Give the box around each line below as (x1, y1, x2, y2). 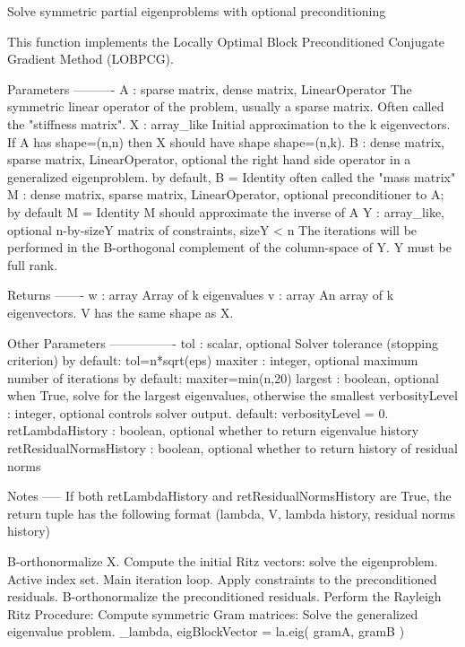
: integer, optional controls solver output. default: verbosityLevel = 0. (7, 403, 389, 422)
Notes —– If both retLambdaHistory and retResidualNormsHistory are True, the (7, 486, 452, 505)
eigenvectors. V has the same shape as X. (7, 302, 234, 321)
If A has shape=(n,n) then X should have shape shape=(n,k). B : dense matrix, (7, 132, 444, 151)
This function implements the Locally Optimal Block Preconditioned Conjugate (7, 31, 445, 50)
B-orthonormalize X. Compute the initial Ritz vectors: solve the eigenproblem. (7, 552, 438, 571)
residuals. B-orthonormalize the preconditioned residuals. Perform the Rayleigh (7, 587, 442, 606)
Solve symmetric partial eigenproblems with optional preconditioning (7, 2, 386, 20)
